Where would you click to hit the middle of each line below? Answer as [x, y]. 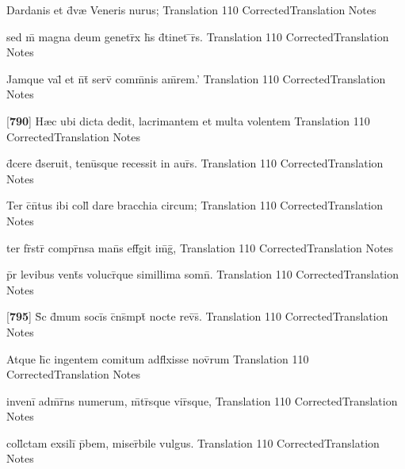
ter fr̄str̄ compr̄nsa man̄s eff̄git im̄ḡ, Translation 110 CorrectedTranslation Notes [200, 247]
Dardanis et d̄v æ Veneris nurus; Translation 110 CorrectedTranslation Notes [191, 10]
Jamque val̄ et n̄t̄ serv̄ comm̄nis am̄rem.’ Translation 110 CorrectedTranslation [196, 78]
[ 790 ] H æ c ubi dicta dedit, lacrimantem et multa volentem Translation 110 [188, 120]
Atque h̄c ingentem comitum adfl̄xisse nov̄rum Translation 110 [158, 358]
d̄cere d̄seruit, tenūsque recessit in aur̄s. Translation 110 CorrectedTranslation [195, 163]
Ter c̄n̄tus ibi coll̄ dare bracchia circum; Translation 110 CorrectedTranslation [195, 205]
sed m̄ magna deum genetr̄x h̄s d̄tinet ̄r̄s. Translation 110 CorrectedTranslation [198, 36]
